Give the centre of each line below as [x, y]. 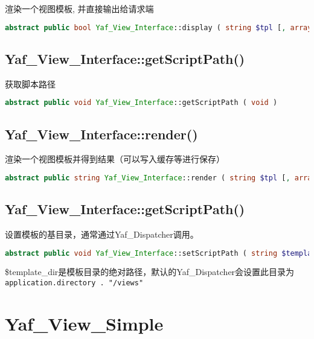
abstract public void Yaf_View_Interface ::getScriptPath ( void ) [141, 103]
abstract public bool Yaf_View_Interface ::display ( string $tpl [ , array [159, 27]
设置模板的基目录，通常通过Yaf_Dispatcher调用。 [102, 234]
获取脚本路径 [30, 84]
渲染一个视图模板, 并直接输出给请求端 [79, 8]
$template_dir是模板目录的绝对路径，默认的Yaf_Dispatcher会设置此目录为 [150, 272]
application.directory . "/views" [74, 283]
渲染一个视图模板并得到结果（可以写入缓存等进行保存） [115, 159]
